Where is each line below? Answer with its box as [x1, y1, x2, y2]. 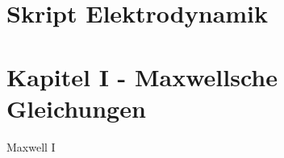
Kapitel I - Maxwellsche [6, 60, 278, 93]
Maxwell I [6, 138, 56, 155]
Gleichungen [6, 91, 146, 124]
